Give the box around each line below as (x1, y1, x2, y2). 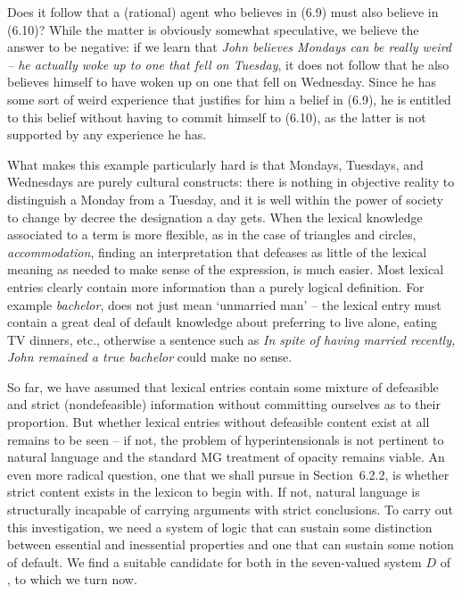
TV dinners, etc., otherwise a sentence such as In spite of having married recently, (7, 330, 456, 348)
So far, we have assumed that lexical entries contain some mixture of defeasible (7, 377, 439, 396)
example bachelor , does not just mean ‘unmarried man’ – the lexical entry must (7, 295, 441, 314)
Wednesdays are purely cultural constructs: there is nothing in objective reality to (7, 172, 455, 191)
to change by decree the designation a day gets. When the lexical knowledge (7, 207, 423, 226)
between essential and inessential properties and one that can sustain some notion (7, 535, 454, 554)
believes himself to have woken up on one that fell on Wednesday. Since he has (7, 72, 436, 91)
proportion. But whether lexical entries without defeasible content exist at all (7, 413, 430, 431)
